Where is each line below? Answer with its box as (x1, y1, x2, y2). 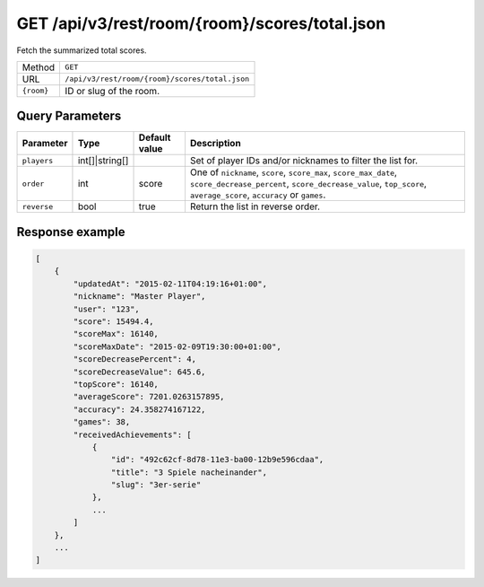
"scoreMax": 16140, (73, 329, 159, 339)
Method (22, 61, 56, 74)
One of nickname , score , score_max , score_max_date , (189, 166, 398, 179)
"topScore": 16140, (73, 379, 159, 390)
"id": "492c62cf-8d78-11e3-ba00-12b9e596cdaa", (110, 454, 324, 465)
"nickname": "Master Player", (73, 292, 206, 302)
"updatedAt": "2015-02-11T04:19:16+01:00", (73, 278, 268, 289)
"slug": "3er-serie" (110, 480, 202, 490)
